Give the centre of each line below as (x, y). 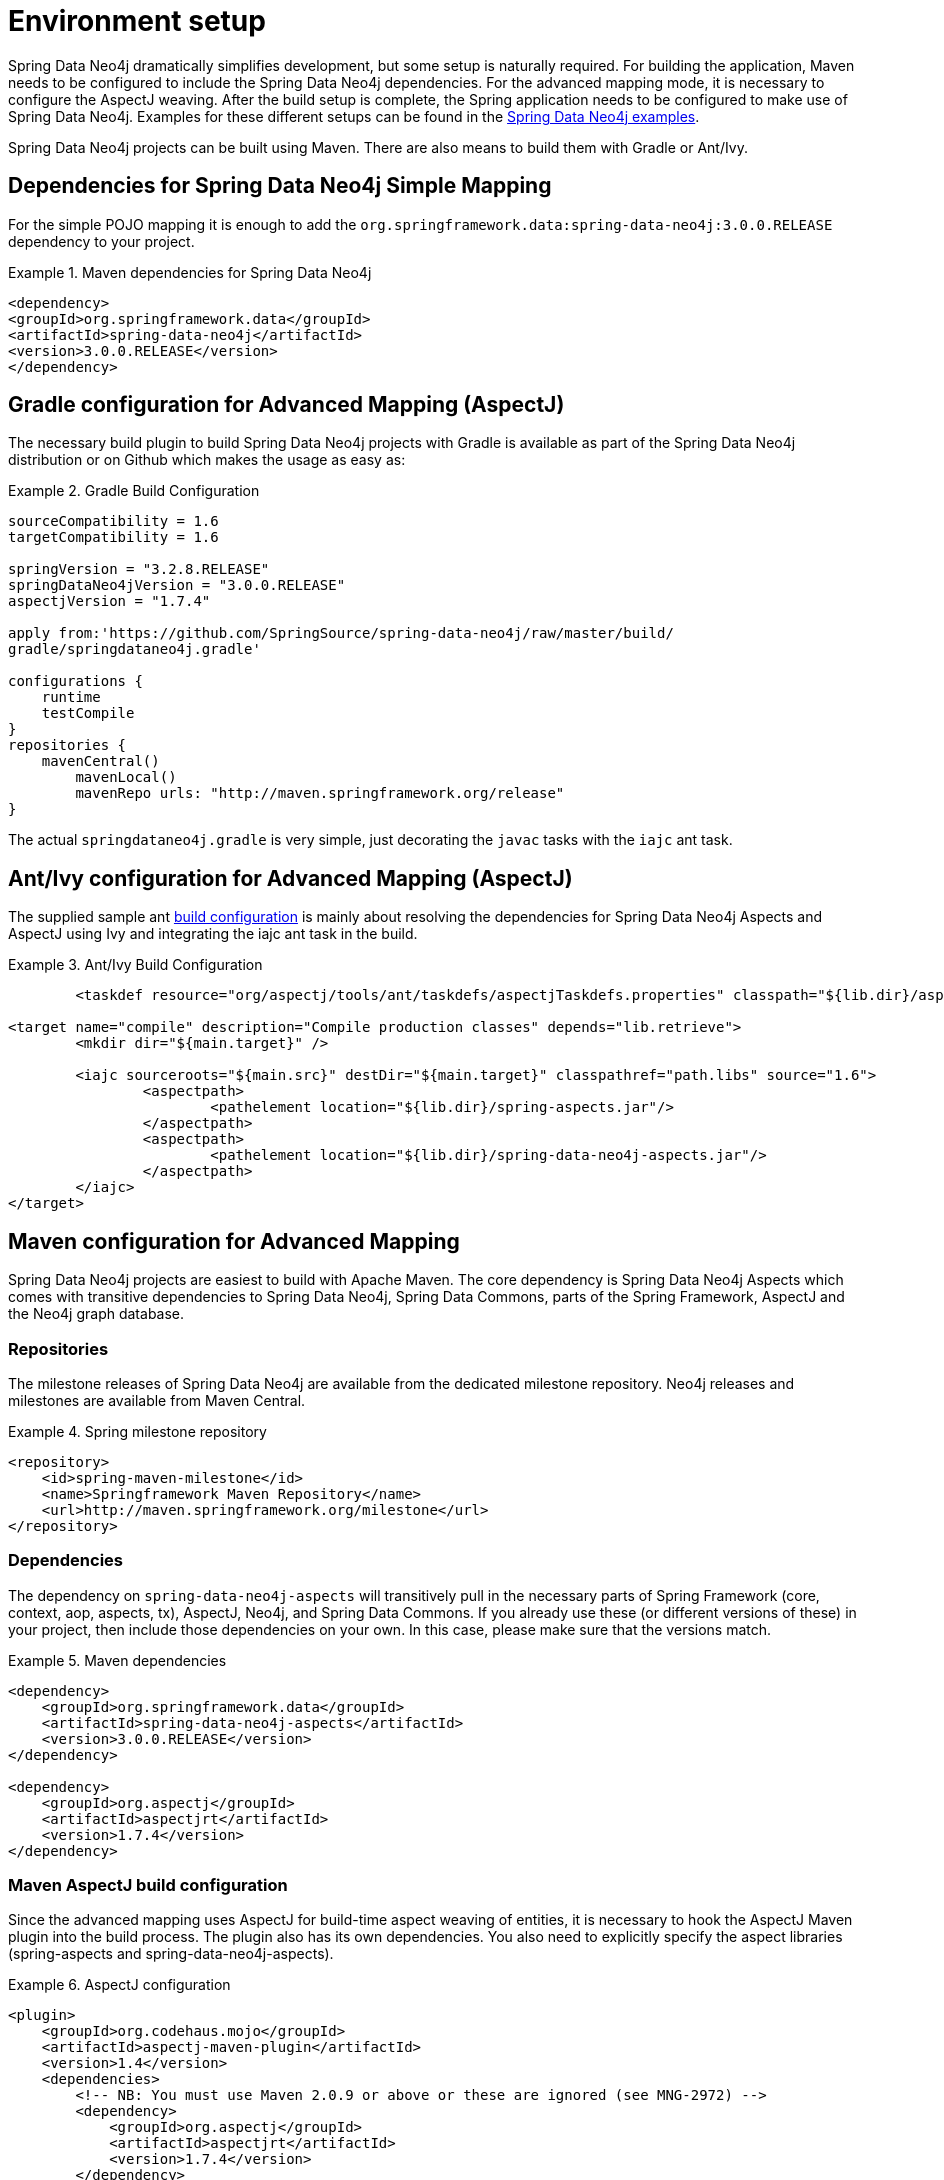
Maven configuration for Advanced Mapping (234, 1241)
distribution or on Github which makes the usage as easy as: (207, 460)
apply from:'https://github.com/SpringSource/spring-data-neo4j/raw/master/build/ (341, 633)
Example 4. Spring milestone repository (137, 1431)
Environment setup (137, 21)
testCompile (88, 713)
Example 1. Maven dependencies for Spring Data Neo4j (190, 272)
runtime (71, 697)
